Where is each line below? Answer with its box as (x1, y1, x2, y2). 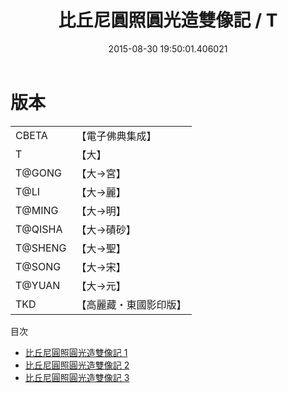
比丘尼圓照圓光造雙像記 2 (24, 359, 130, 371)
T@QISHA (15, 222, 63, 236)
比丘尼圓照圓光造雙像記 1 (24, 346, 128, 358)
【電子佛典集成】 (76, 129, 157, 143)
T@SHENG (15, 241, 67, 255)
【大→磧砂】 (76, 222, 137, 236)
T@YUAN (15, 278, 61, 292)
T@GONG (15, 166, 62, 180)
